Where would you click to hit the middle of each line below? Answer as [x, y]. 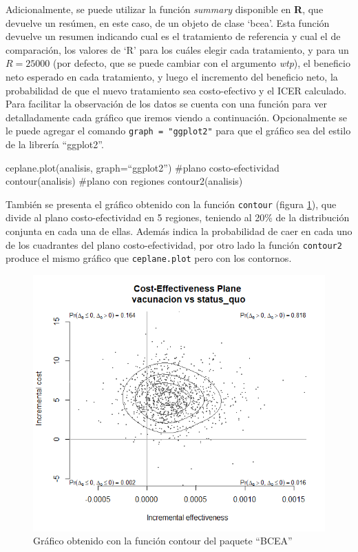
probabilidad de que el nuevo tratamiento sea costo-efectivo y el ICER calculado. [176, 90]
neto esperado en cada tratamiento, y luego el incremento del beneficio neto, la [172, 76]
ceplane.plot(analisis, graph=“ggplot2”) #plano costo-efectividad [143, 167]
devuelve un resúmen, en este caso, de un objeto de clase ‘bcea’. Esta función [168, 22]
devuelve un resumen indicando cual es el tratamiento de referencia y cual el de [173, 36]
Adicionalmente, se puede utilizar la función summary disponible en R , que [165, 9]
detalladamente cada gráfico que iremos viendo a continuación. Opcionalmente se [177, 117]
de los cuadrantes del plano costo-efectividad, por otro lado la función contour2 [174, 244]
